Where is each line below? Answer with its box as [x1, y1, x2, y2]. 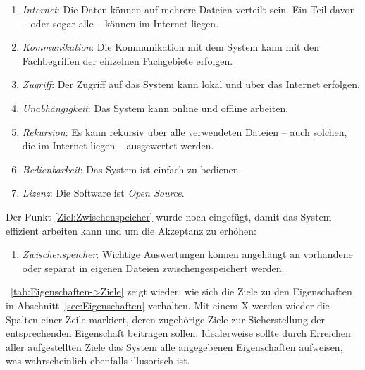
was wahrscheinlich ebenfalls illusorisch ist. [6, 353, 190, 368]
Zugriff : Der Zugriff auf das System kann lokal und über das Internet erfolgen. [22, 77, 360, 92]
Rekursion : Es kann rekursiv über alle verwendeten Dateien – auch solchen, [22, 124, 347, 139]
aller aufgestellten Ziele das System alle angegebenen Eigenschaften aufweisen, [6, 339, 343, 354]
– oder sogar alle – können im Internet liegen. [22, 16, 219, 30]
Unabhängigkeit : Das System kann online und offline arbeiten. [22, 100, 289, 115]
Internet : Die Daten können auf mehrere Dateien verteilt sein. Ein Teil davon [22, 2, 356, 16]
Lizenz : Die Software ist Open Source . [22, 185, 185, 200]
